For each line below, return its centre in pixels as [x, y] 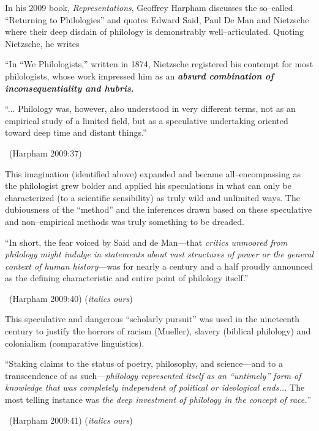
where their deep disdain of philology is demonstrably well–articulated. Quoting [155, 31]
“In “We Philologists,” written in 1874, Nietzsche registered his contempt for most [159, 64]
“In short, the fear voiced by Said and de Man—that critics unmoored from [146, 242]
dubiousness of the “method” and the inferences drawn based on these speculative [159, 209]
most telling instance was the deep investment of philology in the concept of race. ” [158, 400]
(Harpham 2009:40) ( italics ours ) [71, 298]
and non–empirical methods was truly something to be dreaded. [125, 221]
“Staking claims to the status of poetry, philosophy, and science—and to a [144, 363]
